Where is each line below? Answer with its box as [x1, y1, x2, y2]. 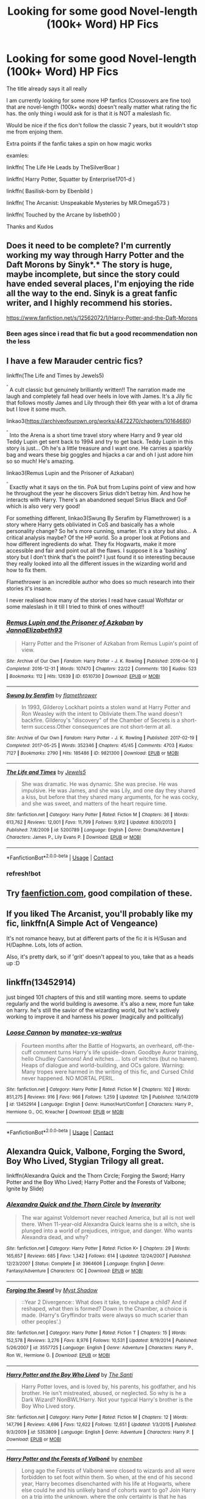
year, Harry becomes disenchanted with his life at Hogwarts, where [21, 1480, 191, 1487]
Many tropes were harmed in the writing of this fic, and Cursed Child [21, 1068, 194, 1075]
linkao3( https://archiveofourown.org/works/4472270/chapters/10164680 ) [6, 418, 192, 425]
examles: [6, 152, 29, 159]
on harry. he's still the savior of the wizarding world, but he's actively [6, 1006, 180, 1014]
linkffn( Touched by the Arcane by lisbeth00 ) [6, 211, 121, 218]
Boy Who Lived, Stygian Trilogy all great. [6, 1155, 165, 1166]
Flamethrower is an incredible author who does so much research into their [6, 578, 195, 586]
